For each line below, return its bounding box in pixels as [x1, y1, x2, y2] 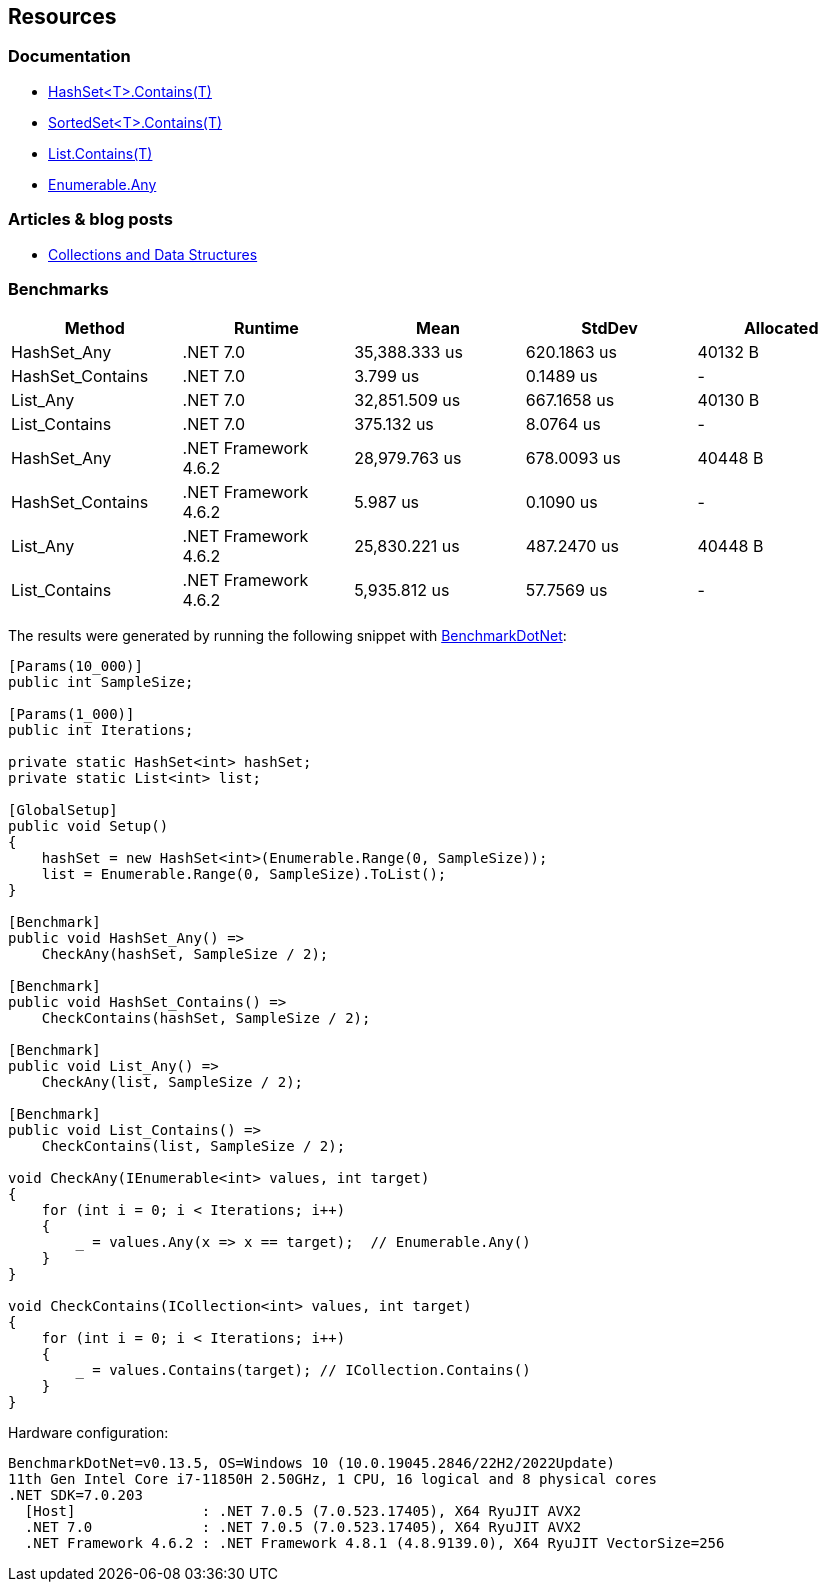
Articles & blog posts [8, 209, 173, 230]
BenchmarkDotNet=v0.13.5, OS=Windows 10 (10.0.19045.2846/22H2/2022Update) [8, 1455, 615, 1472]
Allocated [743, 318, 819, 339]
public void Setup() [8, 818, 169, 835]
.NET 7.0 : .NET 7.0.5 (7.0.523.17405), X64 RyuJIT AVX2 [24, 1519, 582, 1536]
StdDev [581, 318, 638, 339]
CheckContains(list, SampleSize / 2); [41, 1138, 346, 1155]
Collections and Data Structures [48, 245, 258, 263]
